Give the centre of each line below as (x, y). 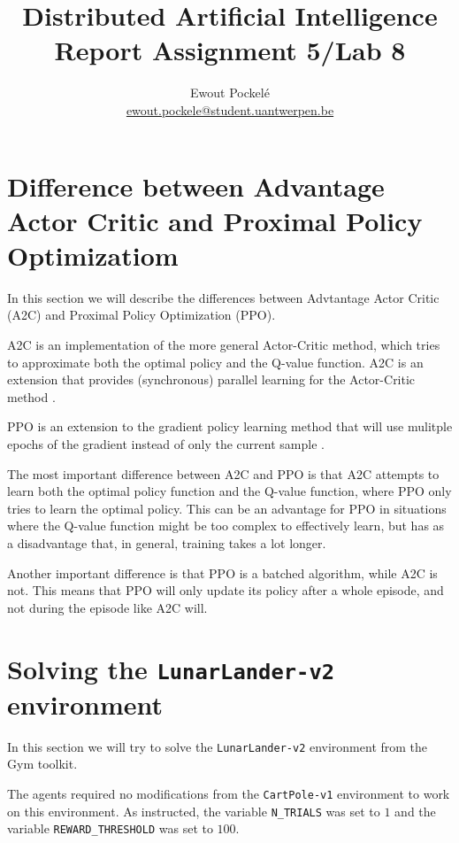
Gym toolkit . (42, 764)
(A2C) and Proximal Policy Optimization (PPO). (142, 315)
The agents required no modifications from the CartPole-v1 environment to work (229, 793)
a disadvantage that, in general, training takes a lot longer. (167, 542)
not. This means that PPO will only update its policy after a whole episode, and (226, 590)
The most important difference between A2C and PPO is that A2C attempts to (223, 473)
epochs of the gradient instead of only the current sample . (166, 443)
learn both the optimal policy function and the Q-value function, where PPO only (229, 491)
